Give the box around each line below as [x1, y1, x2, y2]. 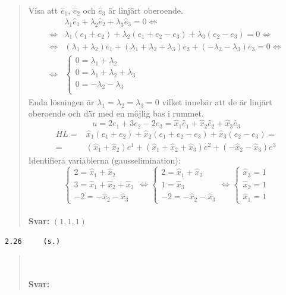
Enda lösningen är [28, 95, 95, 108]
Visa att [28, 4, 58, 16]
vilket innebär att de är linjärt [162, 95, 272, 108]
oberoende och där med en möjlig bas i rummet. [28, 107, 204, 120]
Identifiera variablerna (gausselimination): [28, 153, 181, 166]
